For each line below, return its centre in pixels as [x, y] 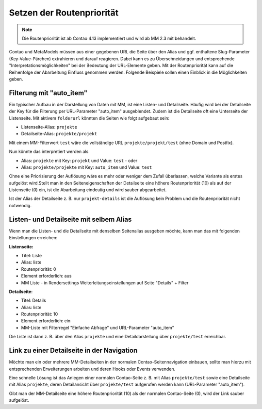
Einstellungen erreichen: [33, 238]
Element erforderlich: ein [46, 321]
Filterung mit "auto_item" [48, 93]
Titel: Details [33, 300]
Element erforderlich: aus [46, 276]
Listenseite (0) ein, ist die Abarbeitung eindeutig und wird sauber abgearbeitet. [88, 190]
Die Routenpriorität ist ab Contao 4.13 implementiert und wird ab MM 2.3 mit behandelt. [109, 38]
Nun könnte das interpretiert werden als [49, 152]
